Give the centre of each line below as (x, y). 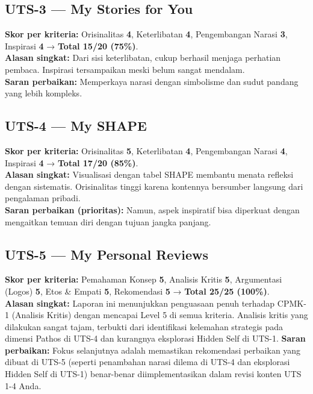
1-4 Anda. (23, 385)
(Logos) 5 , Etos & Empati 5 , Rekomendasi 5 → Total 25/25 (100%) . (137, 291)
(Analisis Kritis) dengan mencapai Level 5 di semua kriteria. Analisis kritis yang (160, 315)
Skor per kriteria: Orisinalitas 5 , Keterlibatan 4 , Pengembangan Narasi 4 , (146, 150)
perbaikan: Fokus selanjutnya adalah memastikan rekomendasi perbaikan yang (153, 350)
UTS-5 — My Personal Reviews (107, 254)
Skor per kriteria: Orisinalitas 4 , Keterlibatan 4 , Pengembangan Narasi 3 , (146, 34)
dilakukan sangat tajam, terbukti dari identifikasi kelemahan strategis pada (144, 326)
